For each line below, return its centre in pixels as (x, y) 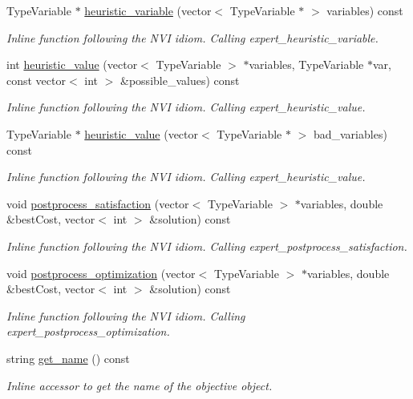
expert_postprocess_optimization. (88, 331)
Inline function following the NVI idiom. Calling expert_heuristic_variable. (192, 37)
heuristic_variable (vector (148, 10)
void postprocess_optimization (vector (101, 273)
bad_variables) (350, 133)
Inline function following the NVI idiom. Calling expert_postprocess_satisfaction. (207, 246)
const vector (36, 80)
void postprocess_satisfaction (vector (98, 203)
